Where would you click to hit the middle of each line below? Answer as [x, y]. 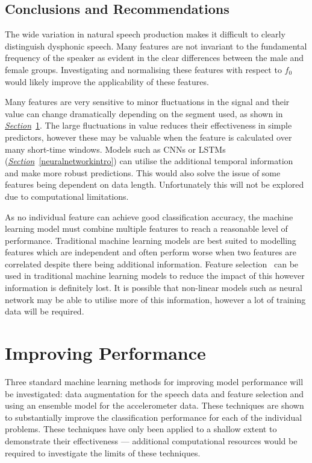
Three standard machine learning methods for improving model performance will [154, 381]
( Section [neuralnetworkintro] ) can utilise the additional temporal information [149, 161]
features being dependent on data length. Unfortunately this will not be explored [154, 184]
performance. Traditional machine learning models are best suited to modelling [151, 240]
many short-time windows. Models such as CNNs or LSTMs [115, 149]
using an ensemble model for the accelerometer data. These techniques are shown [154, 405]
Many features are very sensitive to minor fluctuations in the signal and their [147, 102]
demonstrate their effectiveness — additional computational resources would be [151, 440]
